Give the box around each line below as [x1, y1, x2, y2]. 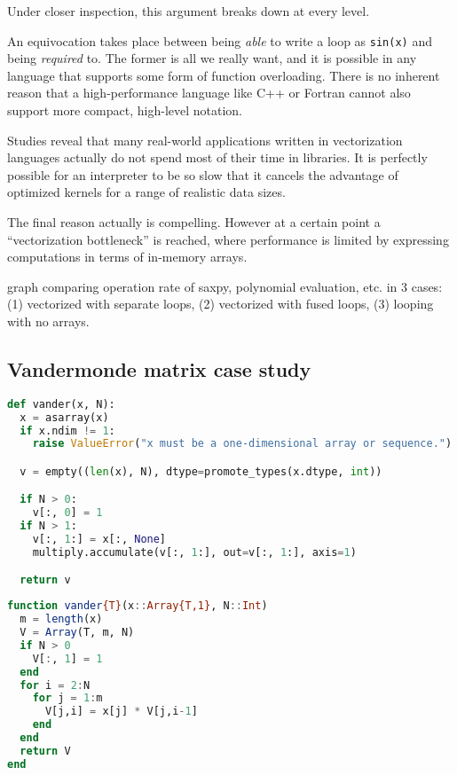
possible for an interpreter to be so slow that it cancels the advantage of [7, 165, 398, 184]
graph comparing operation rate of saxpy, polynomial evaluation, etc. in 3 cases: [7, 277, 443, 295]
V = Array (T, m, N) [20, 626, 135, 639]
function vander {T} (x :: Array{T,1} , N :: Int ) [7, 599, 268, 613]
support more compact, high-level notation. [7, 101, 243, 120]
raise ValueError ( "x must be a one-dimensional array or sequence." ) [32, 437, 453, 450]
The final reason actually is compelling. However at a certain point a [7, 213, 381, 231]
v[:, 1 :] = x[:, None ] [32, 533, 167, 546]
